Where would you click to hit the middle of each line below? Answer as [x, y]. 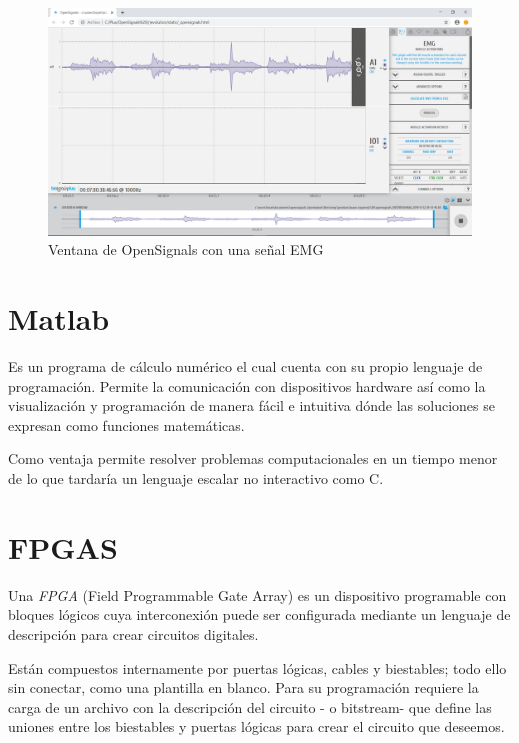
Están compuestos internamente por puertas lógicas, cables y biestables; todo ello [257, 667]
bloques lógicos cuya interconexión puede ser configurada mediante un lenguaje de [259, 614]
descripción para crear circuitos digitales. [133, 633]
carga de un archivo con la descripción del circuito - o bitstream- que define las [250, 706]
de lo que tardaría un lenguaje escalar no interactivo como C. [196, 478]
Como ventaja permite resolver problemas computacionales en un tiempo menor [253, 458]
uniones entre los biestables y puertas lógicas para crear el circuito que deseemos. [256, 726]
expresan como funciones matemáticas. [126, 424]
